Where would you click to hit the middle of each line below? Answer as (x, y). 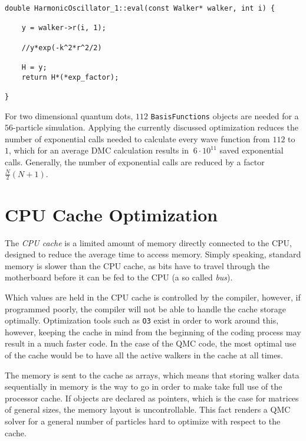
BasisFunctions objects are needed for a (225, 115)
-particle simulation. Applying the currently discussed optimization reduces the (156, 127)
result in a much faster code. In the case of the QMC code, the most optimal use (151, 343)
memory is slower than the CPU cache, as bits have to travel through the (137, 265)
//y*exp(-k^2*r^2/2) (62, 48)
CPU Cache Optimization (111, 214)
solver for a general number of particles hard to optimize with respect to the (143, 421)
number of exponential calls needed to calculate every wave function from (137, 138)
